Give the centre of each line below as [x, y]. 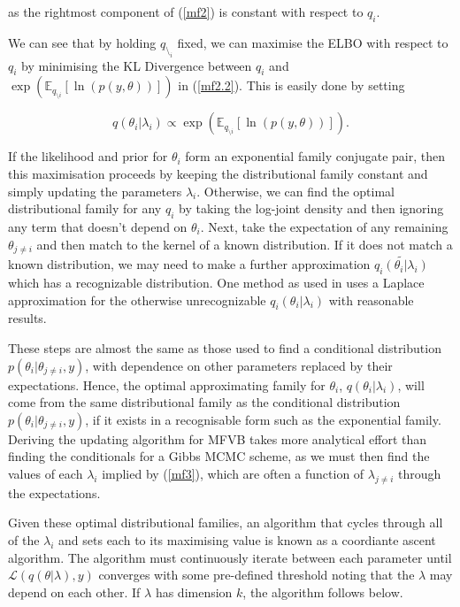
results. [27, 318]
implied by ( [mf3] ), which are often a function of [233, 473]
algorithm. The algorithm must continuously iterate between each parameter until [230, 557]
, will [411, 384]
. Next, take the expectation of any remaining [324, 226]
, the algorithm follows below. [323, 592]
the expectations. [54, 492]
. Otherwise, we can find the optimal [295, 191]
